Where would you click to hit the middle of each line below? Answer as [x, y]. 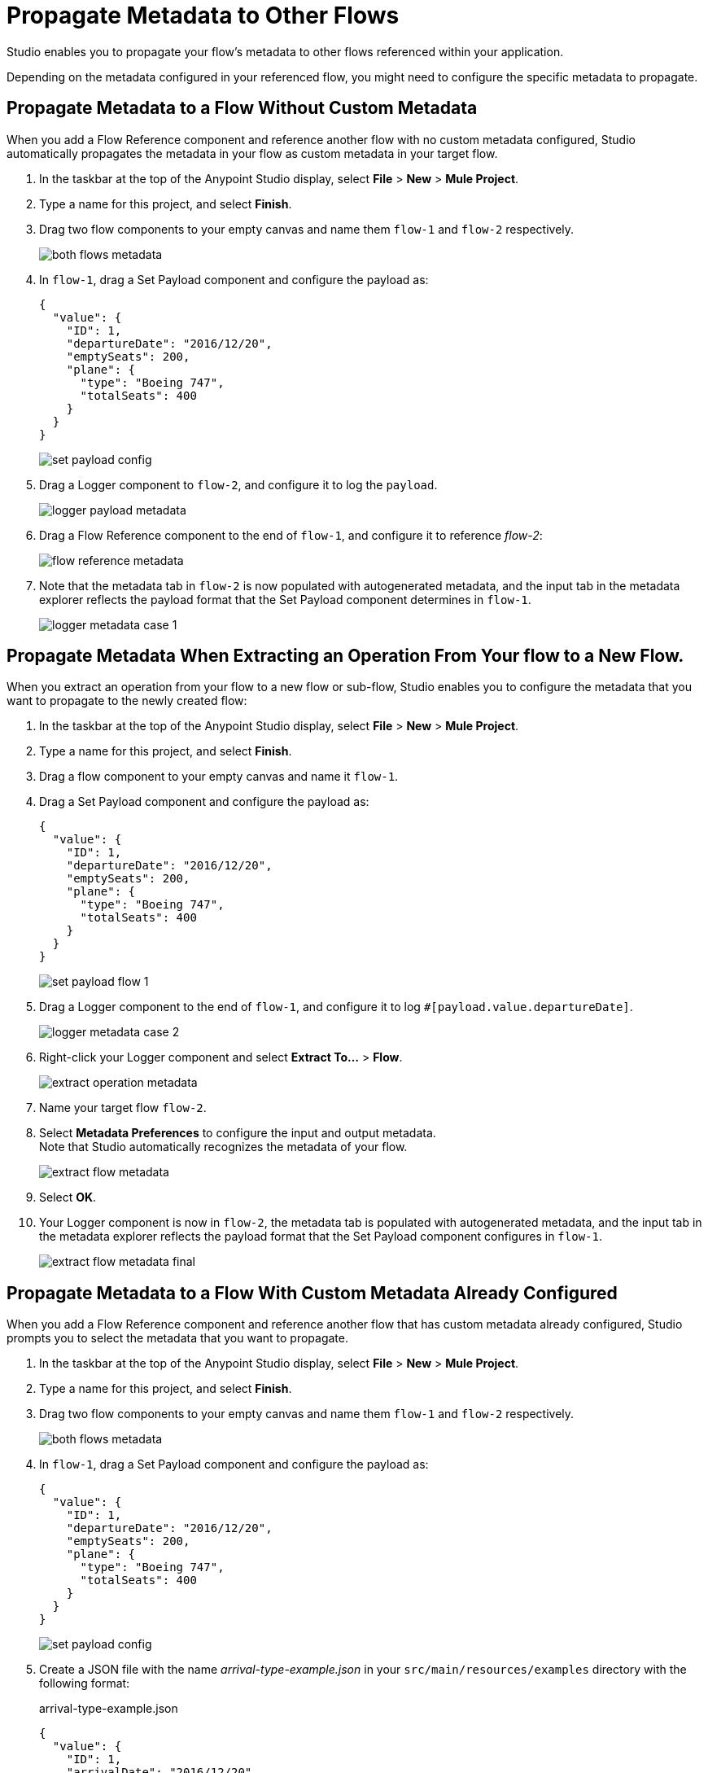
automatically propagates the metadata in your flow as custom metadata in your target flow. [252, 153]
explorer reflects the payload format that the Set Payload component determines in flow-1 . [285, 599]
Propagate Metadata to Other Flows [203, 15]
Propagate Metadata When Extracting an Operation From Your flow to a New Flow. [345, 656]
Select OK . [68, 1197]
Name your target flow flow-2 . [123, 1108]
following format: [85, 1683]
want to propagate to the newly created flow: [127, 701]
